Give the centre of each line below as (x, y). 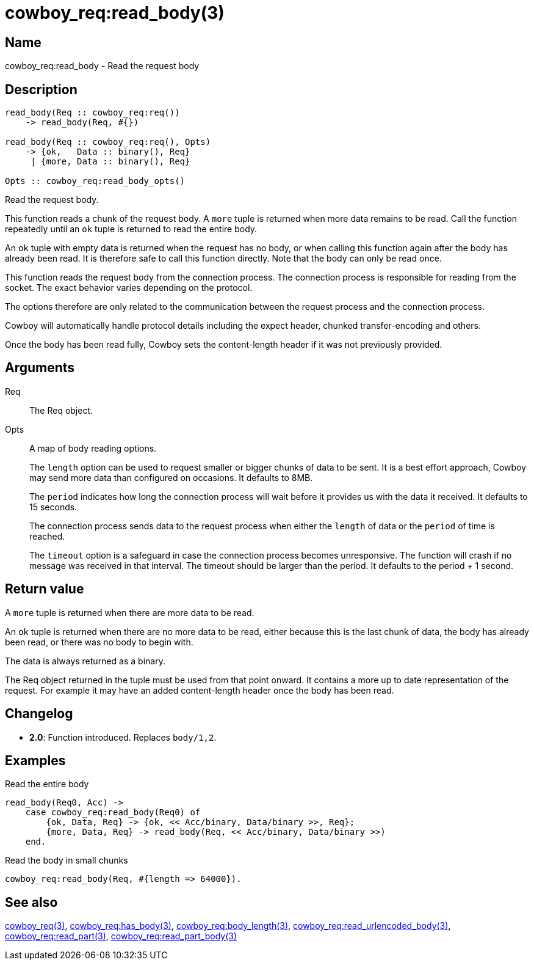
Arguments (40, 368)
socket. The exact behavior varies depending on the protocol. (129, 288)
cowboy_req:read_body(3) (115, 13)
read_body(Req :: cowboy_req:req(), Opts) (108, 142)
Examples (35, 760)
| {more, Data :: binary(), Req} (110, 162)
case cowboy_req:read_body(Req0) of (113, 813)
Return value (45, 589)
